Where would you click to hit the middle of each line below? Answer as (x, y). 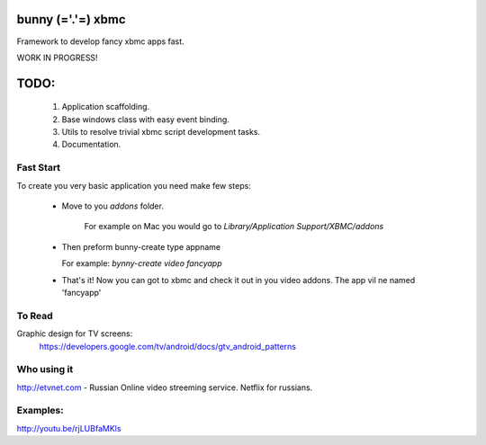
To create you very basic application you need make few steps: (134, 185)
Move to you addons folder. (112, 206)
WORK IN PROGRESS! (57, 58)
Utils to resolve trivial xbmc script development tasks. (161, 132)
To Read (35, 316)
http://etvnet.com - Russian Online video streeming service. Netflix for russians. (165, 387)
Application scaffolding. (106, 107)
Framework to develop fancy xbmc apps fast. (100, 41)
